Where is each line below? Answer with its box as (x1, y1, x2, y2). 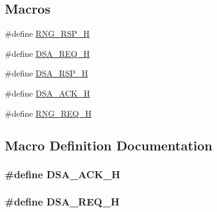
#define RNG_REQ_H (5, 107, 92, 119)
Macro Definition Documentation (5, 136, 213, 154)
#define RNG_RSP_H (5, 27, 90, 40)
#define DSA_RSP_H (5, 67, 88, 79)
